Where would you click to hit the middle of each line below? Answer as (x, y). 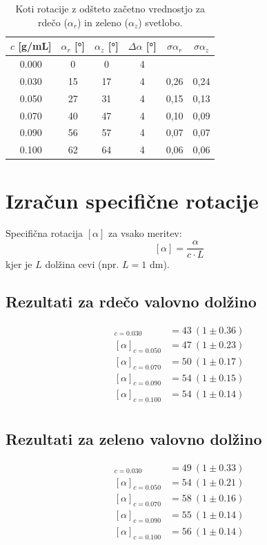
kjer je (19, 264)
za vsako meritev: (145, 233)
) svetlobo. (160, 22)
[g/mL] (35, 46)
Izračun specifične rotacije (132, 200)
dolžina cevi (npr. (82, 264)
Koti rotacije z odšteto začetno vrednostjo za (110, 8)
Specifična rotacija (44, 233)
